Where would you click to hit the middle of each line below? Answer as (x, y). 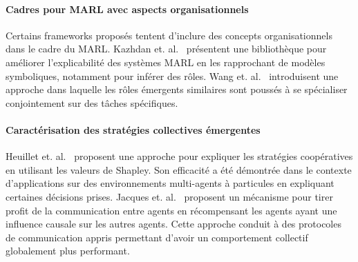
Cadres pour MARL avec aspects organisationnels (127, 9)
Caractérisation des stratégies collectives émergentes (133, 129)
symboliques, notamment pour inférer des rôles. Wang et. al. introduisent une (172, 75)
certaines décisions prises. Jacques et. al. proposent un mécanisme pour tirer (169, 196)
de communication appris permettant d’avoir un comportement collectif (157, 237)
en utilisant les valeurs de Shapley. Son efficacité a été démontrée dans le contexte (179, 169)
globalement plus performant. (68, 251)
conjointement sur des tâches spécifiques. (92, 102)
